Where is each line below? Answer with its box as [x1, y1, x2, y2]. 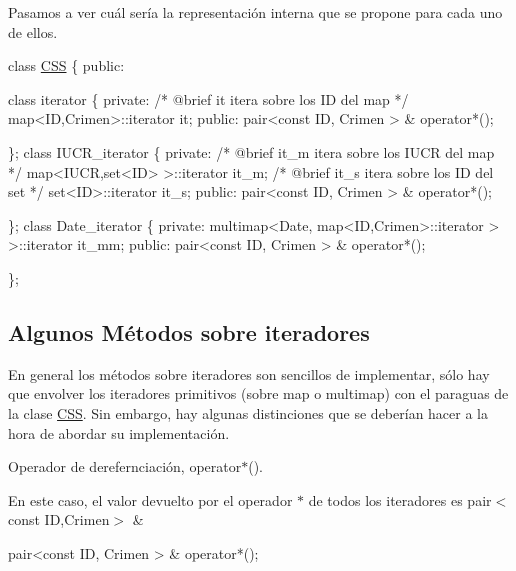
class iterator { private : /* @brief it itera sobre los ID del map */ [8, 88, 409, 109]
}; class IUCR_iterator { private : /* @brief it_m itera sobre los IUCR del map [8, 141, 495, 162]
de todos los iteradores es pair [308, 489, 492, 510]
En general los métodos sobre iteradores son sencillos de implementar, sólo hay [8, 363, 490, 384]
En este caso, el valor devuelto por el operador [8, 489, 293, 510]
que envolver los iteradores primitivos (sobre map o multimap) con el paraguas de [8, 383, 509, 404]
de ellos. [8, 21, 58, 42]
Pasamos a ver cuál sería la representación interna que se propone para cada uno [8, 2, 503, 22]
